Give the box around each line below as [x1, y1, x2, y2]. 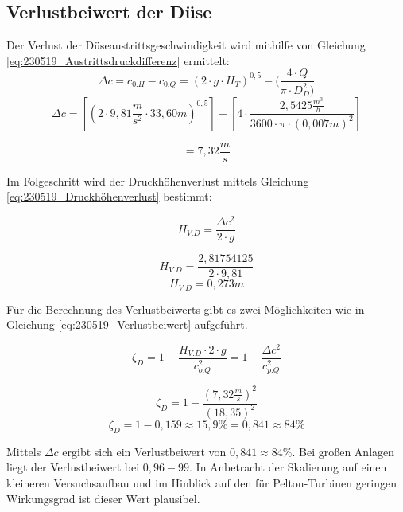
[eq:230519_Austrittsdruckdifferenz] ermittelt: [6, 52, 230, 68]
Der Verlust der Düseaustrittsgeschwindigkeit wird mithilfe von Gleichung [6, 37, 366, 53]
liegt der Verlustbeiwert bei [6, 459, 140, 475]
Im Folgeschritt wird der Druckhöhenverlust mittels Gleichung [6, 172, 309, 189]
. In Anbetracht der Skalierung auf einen [189, 459, 387, 475]
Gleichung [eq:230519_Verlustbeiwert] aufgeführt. [6, 316, 248, 333]
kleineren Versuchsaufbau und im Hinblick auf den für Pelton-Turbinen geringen [6, 474, 397, 491]
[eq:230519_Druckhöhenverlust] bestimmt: [6, 188, 212, 205]
